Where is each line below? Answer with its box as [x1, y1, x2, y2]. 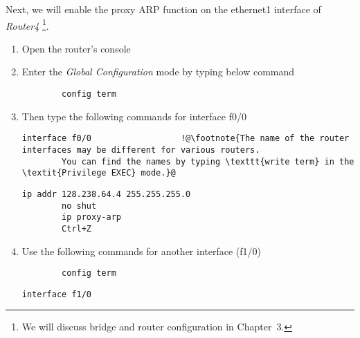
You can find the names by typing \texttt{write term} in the [62, 156, 354, 167]
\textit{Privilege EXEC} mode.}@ [21, 168, 176, 178]
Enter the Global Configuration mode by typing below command [21, 64, 295, 79]
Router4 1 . [6, 16, 49, 32]
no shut [62, 200, 97, 211]
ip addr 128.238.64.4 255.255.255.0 [21, 189, 191, 199]
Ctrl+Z [62, 223, 92, 234]
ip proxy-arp [62, 212, 121, 223]
